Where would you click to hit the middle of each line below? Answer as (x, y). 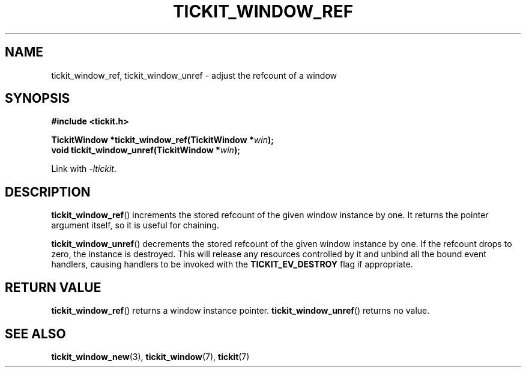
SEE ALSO (35, 334)
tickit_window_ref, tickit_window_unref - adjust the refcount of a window (194, 75)
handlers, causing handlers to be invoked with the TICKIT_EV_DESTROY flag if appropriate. (232, 264)
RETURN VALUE (53, 287)
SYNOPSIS (38, 99)
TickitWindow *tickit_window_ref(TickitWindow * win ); (163, 140)
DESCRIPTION (48, 192)
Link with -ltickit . (84, 169)
